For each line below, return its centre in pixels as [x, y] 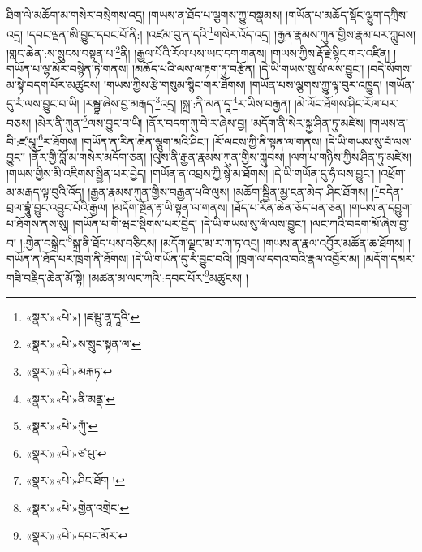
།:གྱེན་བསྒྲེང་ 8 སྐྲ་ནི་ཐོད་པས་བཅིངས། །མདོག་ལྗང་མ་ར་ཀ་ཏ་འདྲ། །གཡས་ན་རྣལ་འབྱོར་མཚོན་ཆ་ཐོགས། [212, 241]
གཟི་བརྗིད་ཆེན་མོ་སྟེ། [46, 277]
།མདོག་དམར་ [389, 258]
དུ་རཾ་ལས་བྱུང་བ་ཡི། [43, 103]
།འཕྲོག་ [392, 172]
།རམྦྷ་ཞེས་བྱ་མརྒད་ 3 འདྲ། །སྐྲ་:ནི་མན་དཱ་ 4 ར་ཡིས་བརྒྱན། [187, 102]
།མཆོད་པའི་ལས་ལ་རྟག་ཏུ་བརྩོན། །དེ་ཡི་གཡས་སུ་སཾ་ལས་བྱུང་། [248, 69]
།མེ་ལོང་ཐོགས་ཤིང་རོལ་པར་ [346, 103]
